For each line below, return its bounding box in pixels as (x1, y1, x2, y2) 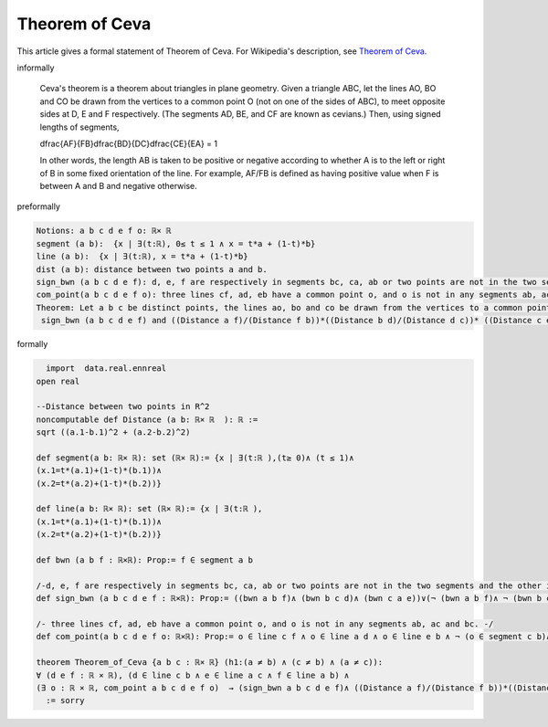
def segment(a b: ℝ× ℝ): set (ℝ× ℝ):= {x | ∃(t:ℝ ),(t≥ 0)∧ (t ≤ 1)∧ (36, 452, 354, 463)
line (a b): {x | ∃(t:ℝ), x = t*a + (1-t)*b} (36, 251, 248, 262)
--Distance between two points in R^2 (36, 402, 210, 412)
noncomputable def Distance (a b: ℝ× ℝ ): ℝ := (36, 414, 258, 425)
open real (36, 375, 80, 386)
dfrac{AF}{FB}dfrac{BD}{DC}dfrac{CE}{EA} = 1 (39, 138, 218, 149)
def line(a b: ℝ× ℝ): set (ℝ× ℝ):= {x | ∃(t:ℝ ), (36, 503, 263, 514)
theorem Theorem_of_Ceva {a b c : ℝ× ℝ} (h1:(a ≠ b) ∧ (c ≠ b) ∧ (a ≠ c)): (36, 658, 384, 668)
